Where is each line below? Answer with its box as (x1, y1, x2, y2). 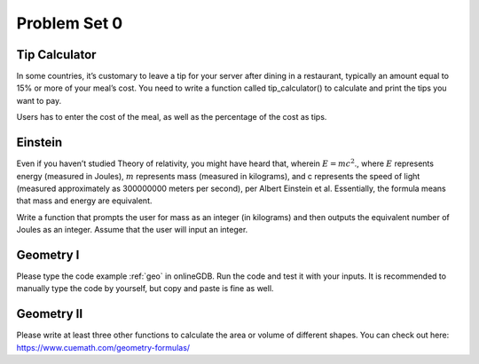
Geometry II (16, 306, 83, 321)
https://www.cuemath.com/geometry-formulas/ (16, 342, 191, 352)
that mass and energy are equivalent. (16, 195, 153, 206)
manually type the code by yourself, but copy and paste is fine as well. (16, 283, 274, 294)
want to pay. (16, 95, 62, 106)
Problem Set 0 (16, 13, 123, 33)
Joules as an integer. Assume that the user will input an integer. (16, 225, 248, 235)
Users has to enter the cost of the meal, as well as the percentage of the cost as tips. (16, 112, 327, 123)
